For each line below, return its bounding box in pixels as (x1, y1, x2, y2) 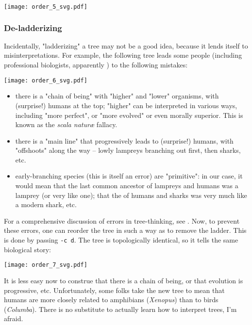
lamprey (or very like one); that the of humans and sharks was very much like (15, 190, 247, 200)
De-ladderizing (4, 21, 62, 33)
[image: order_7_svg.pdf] (4, 261, 87, 269)
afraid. (4, 313, 23, 324)
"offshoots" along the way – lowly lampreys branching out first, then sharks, (15, 145, 241, 155)
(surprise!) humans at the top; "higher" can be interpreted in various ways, (15, 100, 237, 110)
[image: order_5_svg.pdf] (4, 3, 87, 10)
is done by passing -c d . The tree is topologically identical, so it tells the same (4, 235, 238, 245)
